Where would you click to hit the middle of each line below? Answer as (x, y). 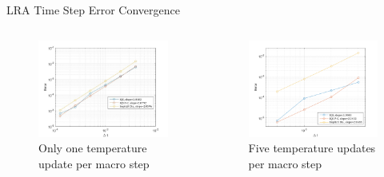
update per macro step (94, 163)
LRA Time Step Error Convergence (93, 10)
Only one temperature (93, 148)
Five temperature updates (312, 148)
